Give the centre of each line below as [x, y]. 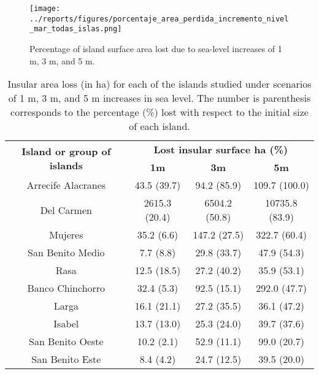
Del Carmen [66, 210]
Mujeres [66, 235]
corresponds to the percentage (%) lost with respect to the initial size [159, 112]
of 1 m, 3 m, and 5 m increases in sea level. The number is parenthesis [159, 98]
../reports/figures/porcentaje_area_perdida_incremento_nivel [159, 19]
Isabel [66, 324]
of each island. [159, 126]
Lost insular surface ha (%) [221, 150]
